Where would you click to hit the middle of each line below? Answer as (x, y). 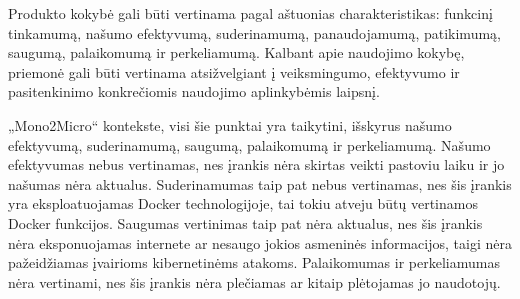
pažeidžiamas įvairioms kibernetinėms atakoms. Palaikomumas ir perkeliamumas (254, 262)
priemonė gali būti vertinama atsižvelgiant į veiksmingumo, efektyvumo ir (234, 71)
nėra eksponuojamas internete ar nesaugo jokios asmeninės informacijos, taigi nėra (260, 242)
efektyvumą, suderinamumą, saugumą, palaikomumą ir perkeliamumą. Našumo (249, 144)
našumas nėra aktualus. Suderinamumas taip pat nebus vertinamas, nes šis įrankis (260, 183)
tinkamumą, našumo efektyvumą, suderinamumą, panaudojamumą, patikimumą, (254, 32)
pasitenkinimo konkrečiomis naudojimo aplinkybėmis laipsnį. (194, 91)
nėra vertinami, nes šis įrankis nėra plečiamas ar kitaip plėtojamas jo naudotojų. (254, 281)
